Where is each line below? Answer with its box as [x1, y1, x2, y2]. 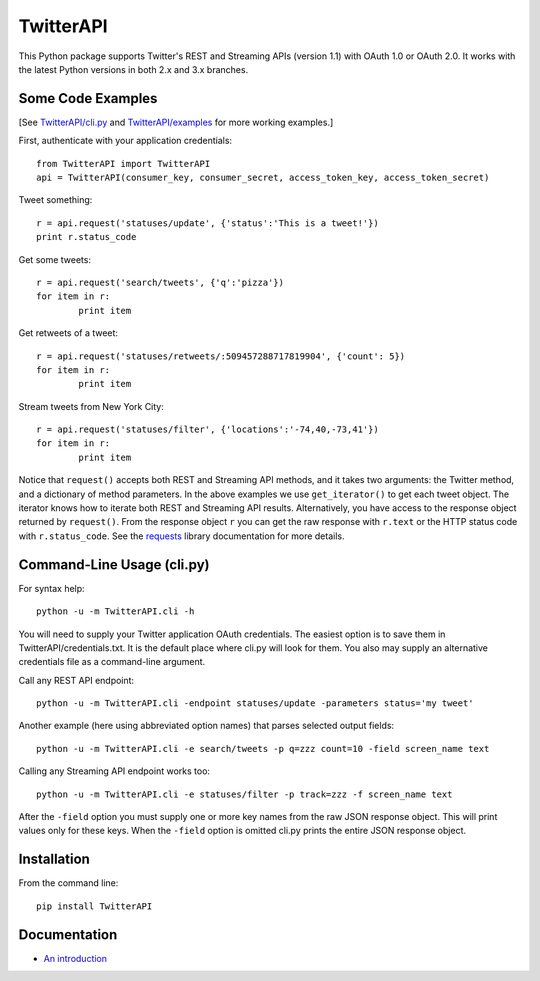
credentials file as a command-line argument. [18, 656, 206, 668]
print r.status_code [36, 231, 137, 243]
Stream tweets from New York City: [18, 400, 165, 412]
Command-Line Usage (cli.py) [18, 556, 210, 573]
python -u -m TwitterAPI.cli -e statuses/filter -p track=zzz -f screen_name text [36, 788, 453, 800]
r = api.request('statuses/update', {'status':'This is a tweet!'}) [36, 217, 379, 229]
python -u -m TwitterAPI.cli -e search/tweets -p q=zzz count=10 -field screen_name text [36, 743, 490, 754]
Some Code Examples [18, 90, 158, 107]
